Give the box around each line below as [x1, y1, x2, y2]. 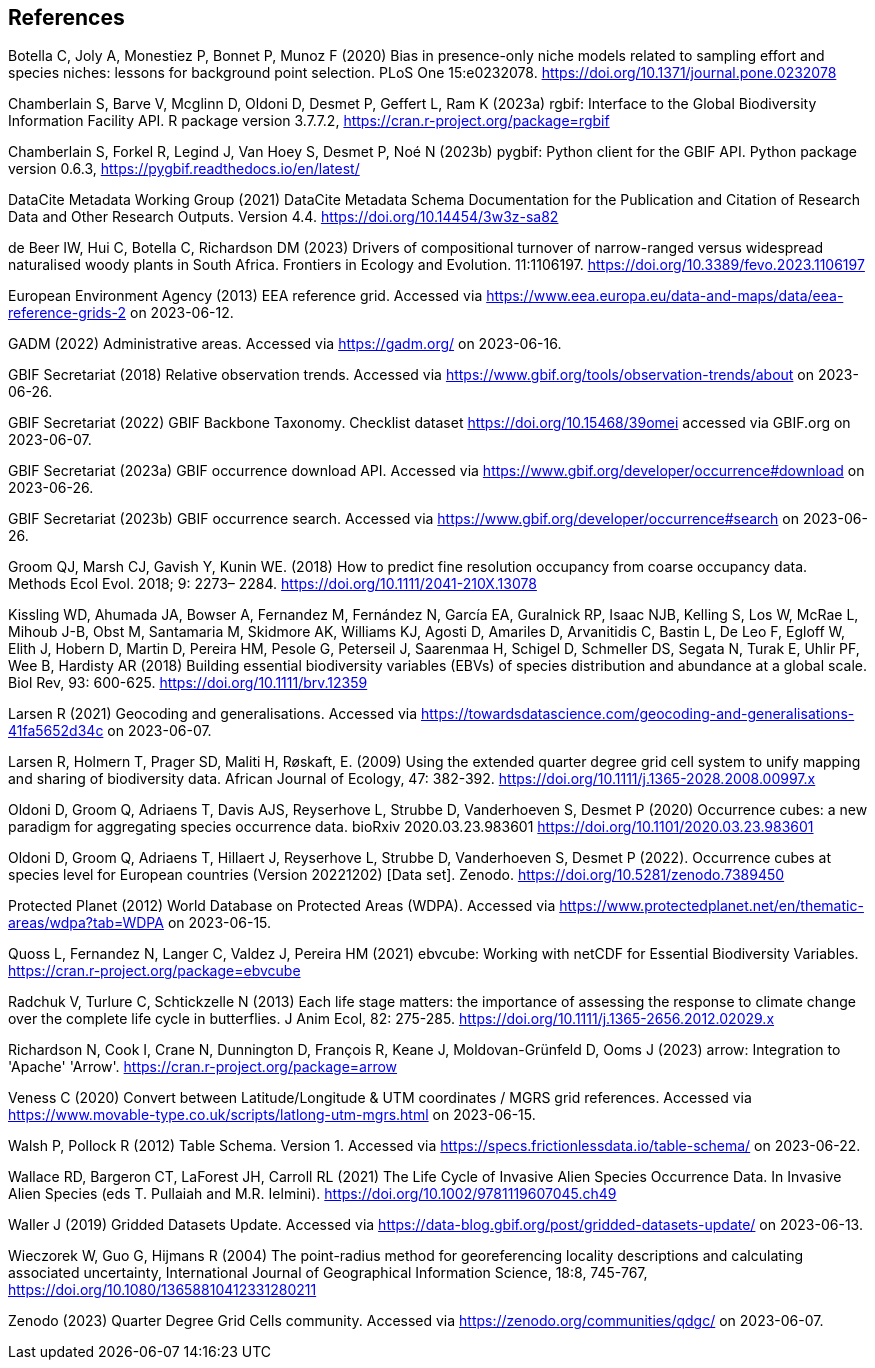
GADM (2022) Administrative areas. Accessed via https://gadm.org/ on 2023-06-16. [8, 335, 562, 353]
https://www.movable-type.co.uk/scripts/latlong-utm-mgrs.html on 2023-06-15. [8, 1106, 536, 1124]
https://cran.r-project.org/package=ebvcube [8, 962, 301, 980]
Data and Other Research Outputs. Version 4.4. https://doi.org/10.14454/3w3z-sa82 [8, 208, 559, 226]
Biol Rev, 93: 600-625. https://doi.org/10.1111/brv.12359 [8, 674, 368, 692]
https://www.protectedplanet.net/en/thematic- [559, 897, 864, 915]
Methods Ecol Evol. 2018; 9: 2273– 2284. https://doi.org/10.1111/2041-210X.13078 [8, 575, 537, 593]
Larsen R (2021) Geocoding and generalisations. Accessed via [8, 705, 418, 723]
